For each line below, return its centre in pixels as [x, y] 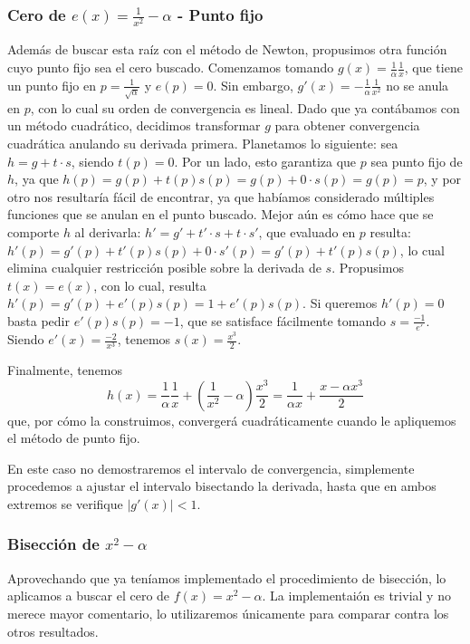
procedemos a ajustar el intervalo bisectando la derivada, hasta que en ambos [222, 486]
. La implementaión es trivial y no [356, 596]
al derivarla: [108, 232]
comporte [34, 232]
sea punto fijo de [417, 161]
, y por [442, 179]
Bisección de [53, 544]
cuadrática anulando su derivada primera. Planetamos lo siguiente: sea [203, 144]
